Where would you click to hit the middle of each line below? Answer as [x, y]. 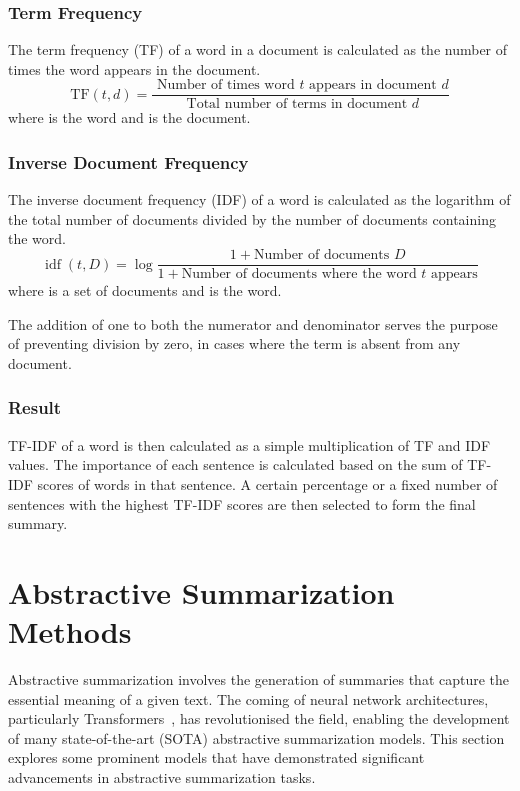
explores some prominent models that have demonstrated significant [216, 757]
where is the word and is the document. [129, 117]
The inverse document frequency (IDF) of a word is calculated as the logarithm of [259, 199]
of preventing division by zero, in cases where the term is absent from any [234, 343]
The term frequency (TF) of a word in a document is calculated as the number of [258, 49]
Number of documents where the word [299, 274]
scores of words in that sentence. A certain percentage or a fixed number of [267, 483]
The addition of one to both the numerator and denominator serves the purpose [253, 323]
